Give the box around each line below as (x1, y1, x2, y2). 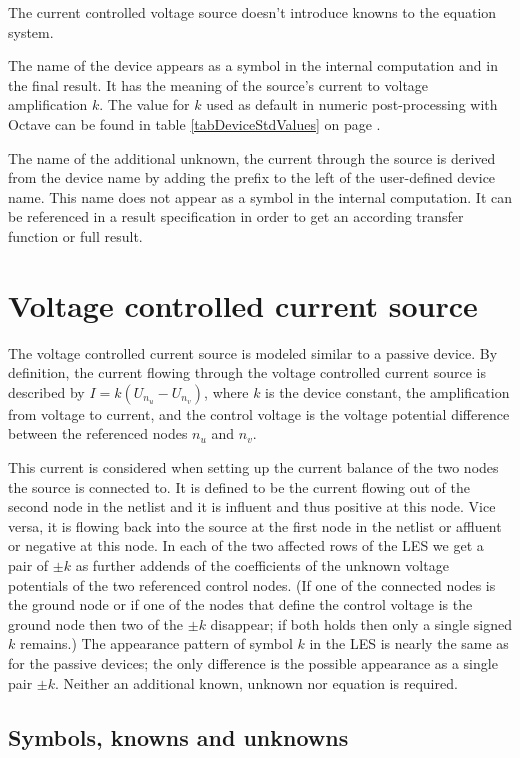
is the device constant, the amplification (265, 381, 510, 402)
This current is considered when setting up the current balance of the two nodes (8, 457, 499, 478)
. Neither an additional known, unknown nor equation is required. (55, 672, 458, 693)
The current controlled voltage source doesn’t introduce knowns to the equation (8, 2, 497, 22)
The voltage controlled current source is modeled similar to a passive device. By (8, 342, 498, 363)
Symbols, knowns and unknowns (8, 721, 349, 752)
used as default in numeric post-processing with (206, 94, 498, 115)
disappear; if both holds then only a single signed (210, 613, 512, 634)
